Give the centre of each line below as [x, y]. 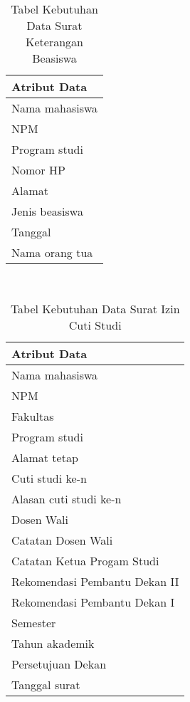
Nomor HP [38, 169]
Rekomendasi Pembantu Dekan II [95, 582]
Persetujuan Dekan [59, 664]
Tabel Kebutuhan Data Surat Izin [95, 309]
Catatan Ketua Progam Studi [85, 561]
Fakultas [33, 417]
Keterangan [54, 41]
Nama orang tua [52, 252]
